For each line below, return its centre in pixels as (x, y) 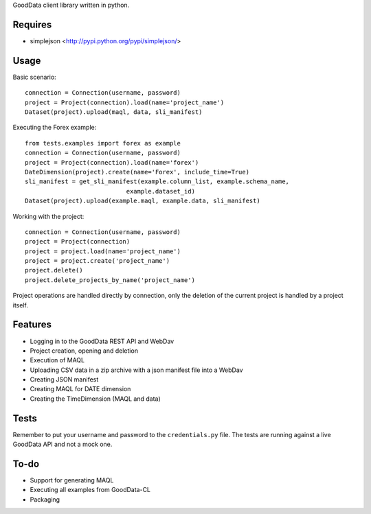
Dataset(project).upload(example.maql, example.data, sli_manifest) (143, 201)
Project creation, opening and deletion (84, 351)
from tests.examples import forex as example (103, 143)
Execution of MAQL (57, 360)
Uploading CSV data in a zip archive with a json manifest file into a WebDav (136, 370)
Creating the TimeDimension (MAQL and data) (95, 399)
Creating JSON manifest (64, 379)
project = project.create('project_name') (98, 261)
